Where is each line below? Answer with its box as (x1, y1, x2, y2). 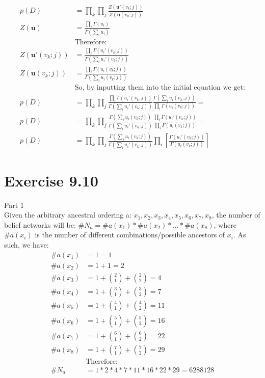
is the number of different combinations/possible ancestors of (35, 229, 225, 240)
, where (214, 219, 236, 230)
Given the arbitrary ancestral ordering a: (4, 209, 131, 220)
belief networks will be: (4, 219, 76, 230)
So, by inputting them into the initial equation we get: (74, 84, 246, 92)
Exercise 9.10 (4, 170, 98, 191)
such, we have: (4, 239, 49, 250)
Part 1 (4, 199, 24, 210)
